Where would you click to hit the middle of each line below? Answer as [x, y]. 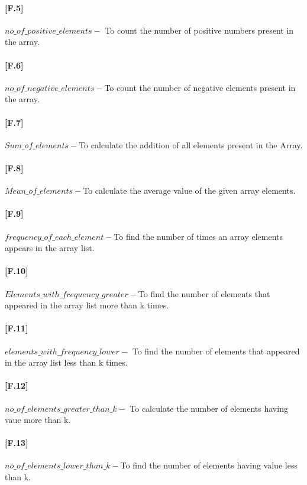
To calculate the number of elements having [209, 408]
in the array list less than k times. [66, 362]
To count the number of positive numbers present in [199, 30]
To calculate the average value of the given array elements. [189, 191]
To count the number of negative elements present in [200, 87]
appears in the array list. [50, 248]
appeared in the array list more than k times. [87, 305]
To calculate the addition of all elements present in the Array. [191, 144]
